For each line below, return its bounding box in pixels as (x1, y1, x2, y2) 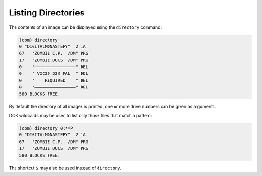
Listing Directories (9, 7, 85, 18)
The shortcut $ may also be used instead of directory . (9, 165, 121, 171)
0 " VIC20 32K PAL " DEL (19, 71, 89, 76)
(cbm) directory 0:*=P (19, 126, 73, 131)
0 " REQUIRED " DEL (19, 77, 89, 83)
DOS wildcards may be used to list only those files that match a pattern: (9, 113, 152, 118)
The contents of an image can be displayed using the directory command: (9, 24, 162, 30)
